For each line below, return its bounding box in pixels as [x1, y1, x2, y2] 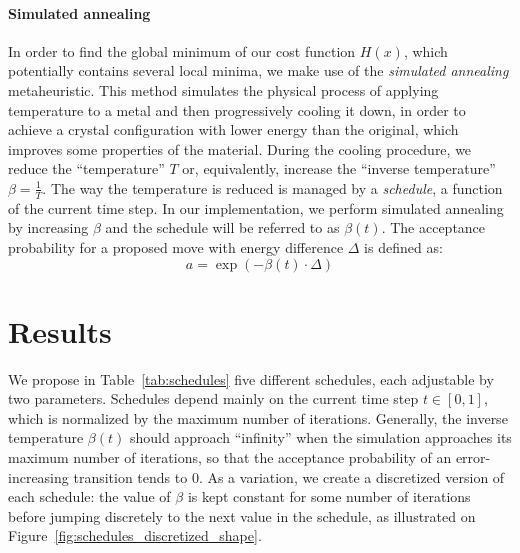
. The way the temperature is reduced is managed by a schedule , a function [42, 177, 503, 198]
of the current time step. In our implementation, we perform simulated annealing [8, 197, 504, 218]
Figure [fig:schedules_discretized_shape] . [8, 525, 262, 546]
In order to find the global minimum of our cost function [8, 40, 356, 61]
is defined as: [364, 236, 443, 257]
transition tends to [73, 466, 188, 487]
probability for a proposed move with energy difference [8, 236, 344, 257]
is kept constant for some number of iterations [187, 486, 471, 507]
